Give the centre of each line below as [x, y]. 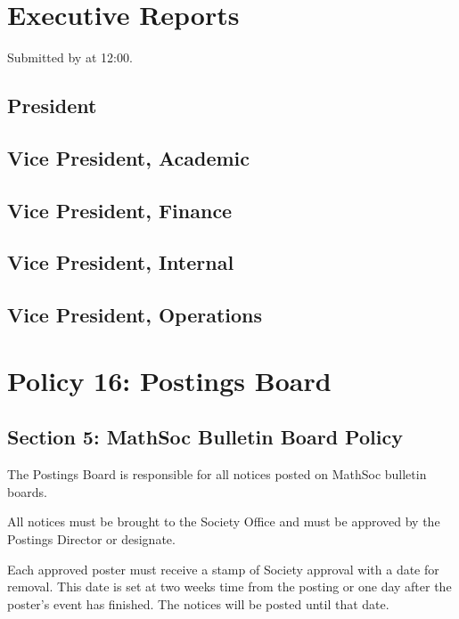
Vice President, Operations [135, 315]
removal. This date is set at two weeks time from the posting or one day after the [229, 586]
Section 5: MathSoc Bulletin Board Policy [205, 437]
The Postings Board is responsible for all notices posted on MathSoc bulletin [217, 474]
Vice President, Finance [120, 210]
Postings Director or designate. [91, 538]
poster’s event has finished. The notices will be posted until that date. [198, 603]
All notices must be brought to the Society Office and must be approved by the [224, 521]
